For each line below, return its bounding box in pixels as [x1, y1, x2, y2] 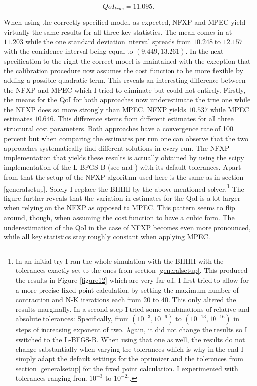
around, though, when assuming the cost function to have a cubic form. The [4, 212, 235, 222]
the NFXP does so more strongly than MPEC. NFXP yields [4, 104, 186, 114]
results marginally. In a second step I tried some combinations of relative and [15, 304, 250, 314]
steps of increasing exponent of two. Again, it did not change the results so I [15, 324, 247, 335]
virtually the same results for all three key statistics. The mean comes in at [4, 27, 232, 37]
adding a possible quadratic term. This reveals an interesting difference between [4, 75, 246, 85]
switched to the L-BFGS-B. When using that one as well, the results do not [15, 334, 245, 344]
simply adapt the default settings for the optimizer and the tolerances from [15, 353, 243, 364]
